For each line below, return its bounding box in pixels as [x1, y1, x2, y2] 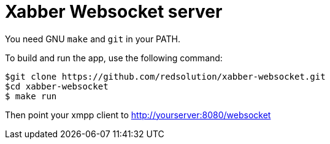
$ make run [5, 91, 57, 101]
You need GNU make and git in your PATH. [5, 33, 180, 44]
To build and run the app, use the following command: [5, 52, 223, 63]
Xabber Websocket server [5, 1, 223, 22]
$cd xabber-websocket [5, 81, 109, 91]
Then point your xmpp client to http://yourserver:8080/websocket [5, 109, 271, 120]
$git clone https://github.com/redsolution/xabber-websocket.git [5, 71, 326, 81]
